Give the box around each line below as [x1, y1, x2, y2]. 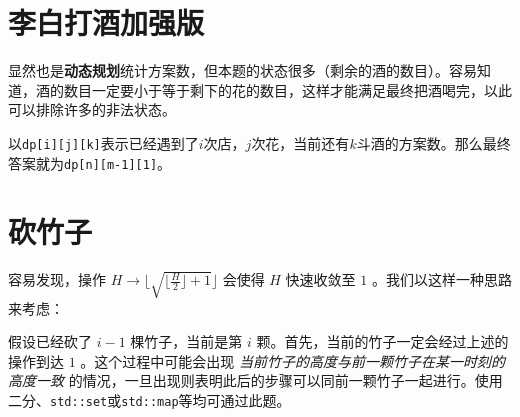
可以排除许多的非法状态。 [8, 99, 176, 120]
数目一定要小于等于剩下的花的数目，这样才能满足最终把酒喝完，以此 [63, 79, 512, 100]
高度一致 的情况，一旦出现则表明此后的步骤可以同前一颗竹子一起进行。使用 [8, 370, 503, 391]
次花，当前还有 [251, 132, 350, 153]
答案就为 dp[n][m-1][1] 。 [8, 152, 172, 173]
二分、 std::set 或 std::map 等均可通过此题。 [8, 389, 291, 410]
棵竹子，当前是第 [130, 331, 243, 352]
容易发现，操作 [8, 269, 106, 290]
